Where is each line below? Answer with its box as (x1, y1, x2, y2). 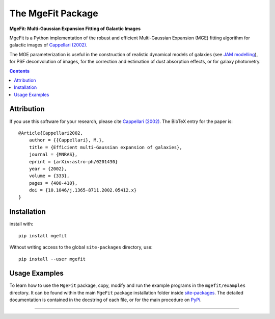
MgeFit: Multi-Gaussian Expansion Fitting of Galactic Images (9, 26, 141, 32)
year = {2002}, (29, 166, 67, 171)
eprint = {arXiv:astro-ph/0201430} (29, 159, 118, 164)
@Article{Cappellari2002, (18, 130, 84, 136)
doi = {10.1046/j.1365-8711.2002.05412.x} (29, 187, 137, 193)
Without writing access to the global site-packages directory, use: (9, 244, 153, 250)
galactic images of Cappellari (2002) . (9, 42, 88, 48)
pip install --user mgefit (18, 256, 86, 262)
